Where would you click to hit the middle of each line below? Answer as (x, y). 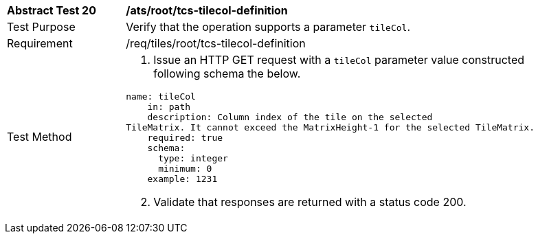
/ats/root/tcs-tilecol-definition (207, 10)
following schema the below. (227, 73)
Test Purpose (41, 27)
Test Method (40, 136)
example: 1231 (182, 179)
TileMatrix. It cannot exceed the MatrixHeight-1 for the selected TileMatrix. (330, 127)
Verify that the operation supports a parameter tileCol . (268, 27)
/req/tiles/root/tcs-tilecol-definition (216, 43)
